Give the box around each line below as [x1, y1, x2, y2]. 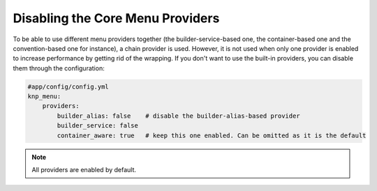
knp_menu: [27, 93, 61, 100]
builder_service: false [57, 122, 139, 130]
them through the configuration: [13, 63, 105, 72]
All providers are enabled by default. [31, 166, 136, 174]
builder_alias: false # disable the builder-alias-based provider [57, 112, 300, 120]
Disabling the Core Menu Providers [13, 10, 220, 26]
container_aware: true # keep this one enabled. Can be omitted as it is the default [57, 131, 367, 139]
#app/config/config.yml [27, 82, 110, 91]
